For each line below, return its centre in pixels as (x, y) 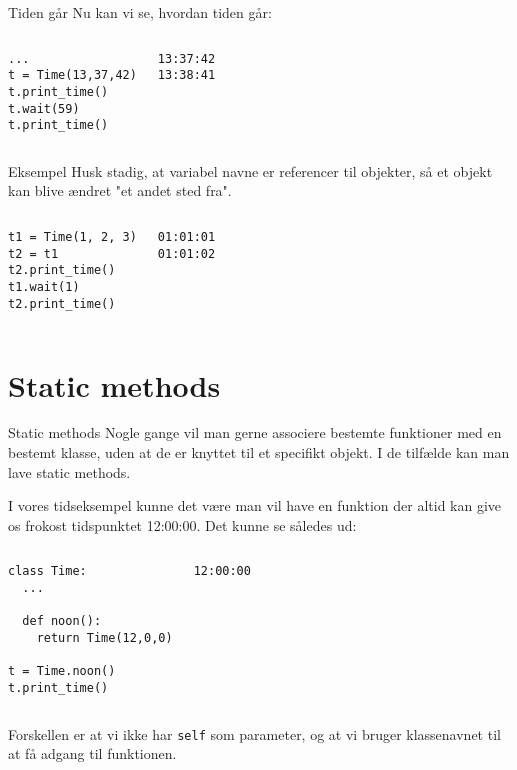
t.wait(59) (44, 108)
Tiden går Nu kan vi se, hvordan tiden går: (140, 12)
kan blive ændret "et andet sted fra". (120, 190)
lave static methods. (69, 471)
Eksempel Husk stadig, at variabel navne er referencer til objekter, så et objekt (250, 170)
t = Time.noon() (62, 671)
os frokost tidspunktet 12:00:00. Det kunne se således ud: (182, 524)
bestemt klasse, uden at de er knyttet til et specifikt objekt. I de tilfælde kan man (259, 452)
